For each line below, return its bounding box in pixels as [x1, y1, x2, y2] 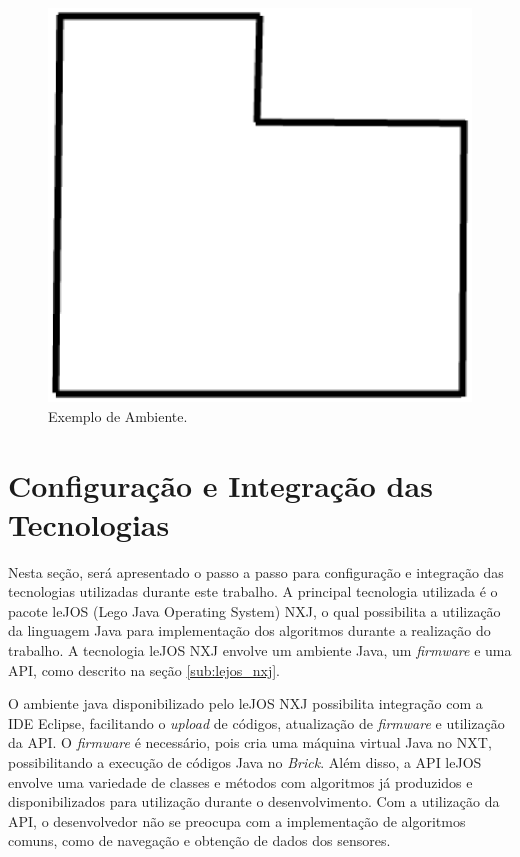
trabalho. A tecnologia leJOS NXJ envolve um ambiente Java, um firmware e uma [8, 640, 512, 660]
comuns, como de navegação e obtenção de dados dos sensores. [8, 830, 391, 851]
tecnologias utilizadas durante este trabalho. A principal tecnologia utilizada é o [8, 581, 498, 602]
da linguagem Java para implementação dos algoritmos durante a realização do [8, 620, 491, 641]
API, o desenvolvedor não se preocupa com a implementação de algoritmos [8, 810, 466, 831]
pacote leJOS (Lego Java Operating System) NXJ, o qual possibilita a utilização [8, 600, 501, 621]
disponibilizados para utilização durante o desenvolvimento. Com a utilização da [8, 791, 500, 812]
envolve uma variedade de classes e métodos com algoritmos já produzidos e [8, 771, 473, 792]
